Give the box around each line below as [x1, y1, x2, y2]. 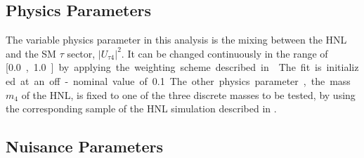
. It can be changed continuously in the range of [121, 46, 328, 60]
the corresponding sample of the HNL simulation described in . [6, 101, 277, 116]
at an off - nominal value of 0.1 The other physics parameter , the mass [20, 73, 351, 88]
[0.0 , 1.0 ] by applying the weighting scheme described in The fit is [6, 60, 322, 74]
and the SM [6, 46, 56, 60]
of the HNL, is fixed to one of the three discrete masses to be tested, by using [21, 87, 356, 102]
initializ [326, 60, 359, 74]
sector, [67, 46, 96, 60]
